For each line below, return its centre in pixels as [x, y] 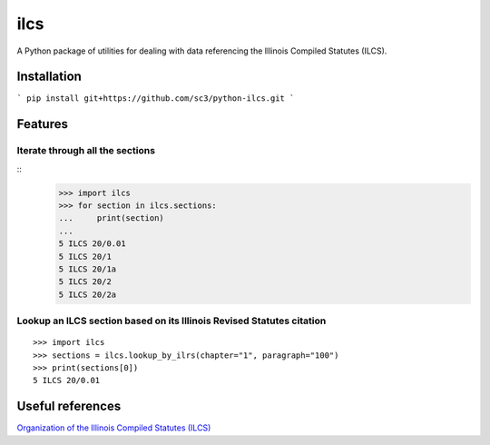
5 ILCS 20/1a [88, 269]
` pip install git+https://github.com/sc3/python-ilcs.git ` [156, 99]
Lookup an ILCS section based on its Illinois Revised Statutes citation [171, 321]
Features [42, 124]
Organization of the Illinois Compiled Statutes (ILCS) [114, 428]
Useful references [69, 406]
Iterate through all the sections [86, 151]
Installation [49, 77]
